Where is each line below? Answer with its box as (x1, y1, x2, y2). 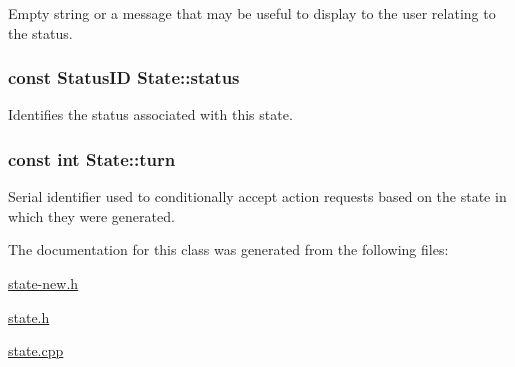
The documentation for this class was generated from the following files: (8, 239, 449, 260)
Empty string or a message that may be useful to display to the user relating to (8, 3, 496, 23)
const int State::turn (8, 146, 176, 171)
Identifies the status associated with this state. (8, 104, 293, 125)
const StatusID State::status (8, 65, 240, 90)
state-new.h (8, 273, 79, 293)
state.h (8, 306, 50, 327)
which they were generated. (8, 205, 175, 226)
